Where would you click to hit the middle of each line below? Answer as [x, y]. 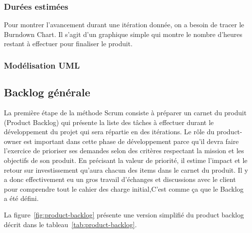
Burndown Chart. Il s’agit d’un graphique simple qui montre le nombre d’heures [123, 34]
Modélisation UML [42, 65]
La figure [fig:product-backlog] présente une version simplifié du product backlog [124, 214]
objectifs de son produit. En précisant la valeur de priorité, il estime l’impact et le [126, 160]
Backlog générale [47, 92]
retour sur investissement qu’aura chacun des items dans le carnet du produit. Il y [126, 170]
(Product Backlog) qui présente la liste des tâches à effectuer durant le [109, 122]
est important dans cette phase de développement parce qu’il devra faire [131, 141]
